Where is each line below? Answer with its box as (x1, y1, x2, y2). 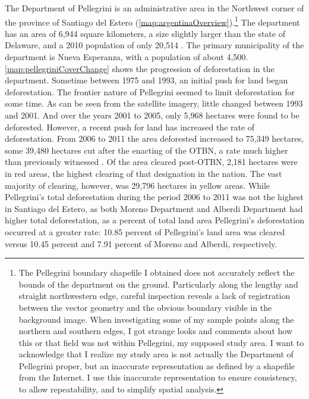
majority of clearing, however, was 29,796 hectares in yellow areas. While (5, 179, 270, 191)
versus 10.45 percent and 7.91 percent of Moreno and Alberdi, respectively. (5, 237, 278, 250)
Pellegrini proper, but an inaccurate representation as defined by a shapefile (18, 359, 295, 372)
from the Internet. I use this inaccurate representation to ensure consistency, (18, 371, 297, 384)
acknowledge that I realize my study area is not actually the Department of (18, 348, 294, 360)
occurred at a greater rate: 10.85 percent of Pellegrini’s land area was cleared (5, 225, 285, 238)
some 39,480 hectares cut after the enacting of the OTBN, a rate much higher (5, 144, 288, 156)
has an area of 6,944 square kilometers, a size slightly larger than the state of (5, 27, 285, 39)
